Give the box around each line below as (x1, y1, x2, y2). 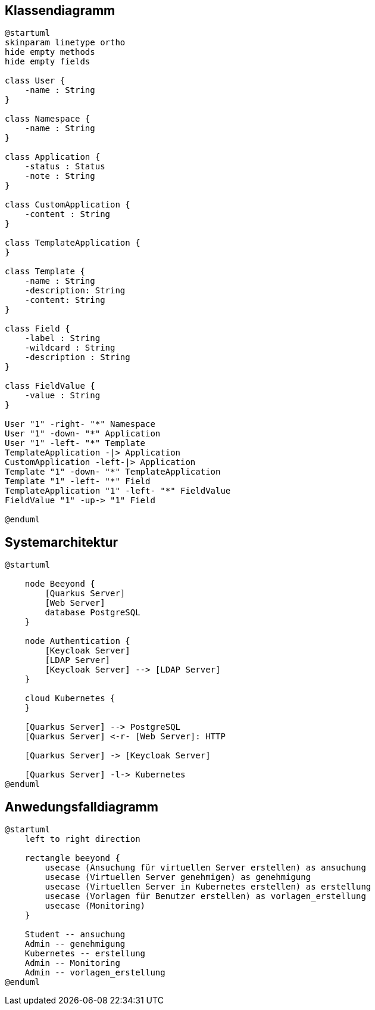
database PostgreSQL (45, 608, 140, 618)
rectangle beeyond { (24, 853, 120, 863)
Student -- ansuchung (24, 930, 126, 940)
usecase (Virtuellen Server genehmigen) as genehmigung (45, 872, 311, 882)
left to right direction (24, 834, 140, 844)
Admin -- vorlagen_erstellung (24, 968, 165, 978)
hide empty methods (5, 47, 95, 57)
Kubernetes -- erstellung (24, 949, 146, 959)
